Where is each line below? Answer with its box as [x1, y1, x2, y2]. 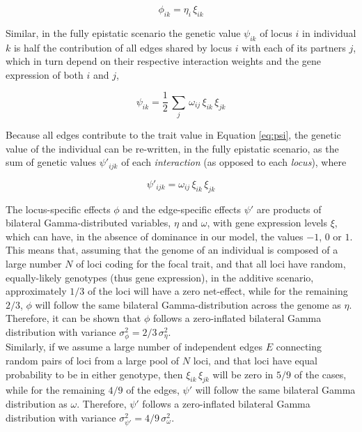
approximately [6, 284, 67, 298]
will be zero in [212, 367, 274, 381]
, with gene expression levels [207, 215, 328, 230]
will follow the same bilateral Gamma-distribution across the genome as [35, 297, 341, 311]
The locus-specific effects [6, 201, 111, 216]
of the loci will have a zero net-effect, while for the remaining [87, 284, 348, 298]
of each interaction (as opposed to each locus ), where [121, 155, 347, 169]
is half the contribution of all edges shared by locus [13, 40, 233, 54]
